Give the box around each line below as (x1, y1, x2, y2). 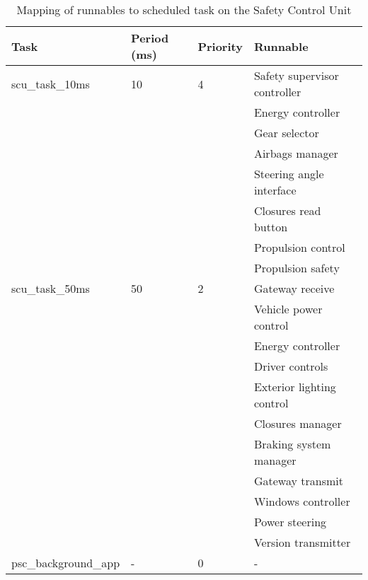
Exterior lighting (253, 378, 336, 395)
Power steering (253, 514, 327, 530)
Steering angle (253, 166, 324, 182)
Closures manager (253, 415, 342, 431)
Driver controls (253, 358, 328, 374)
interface (253, 182, 297, 198)
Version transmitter (253, 534, 351, 550)
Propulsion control (253, 239, 345, 255)
